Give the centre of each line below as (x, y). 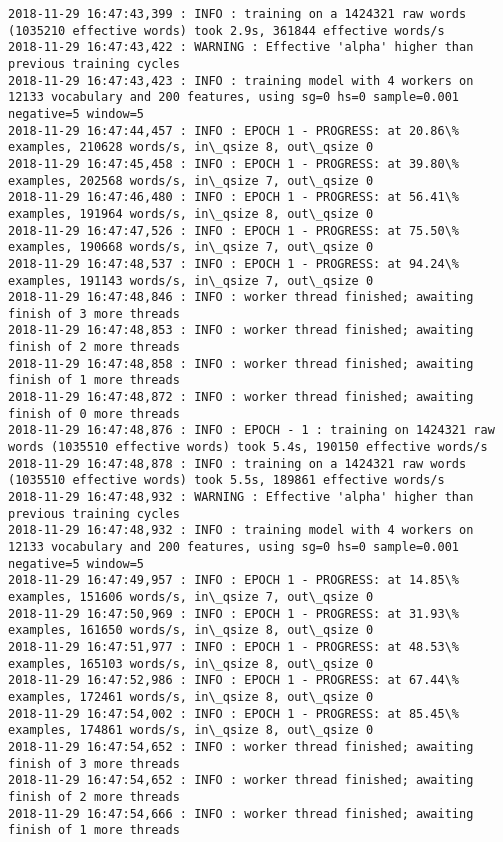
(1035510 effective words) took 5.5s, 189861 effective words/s (226, 480)
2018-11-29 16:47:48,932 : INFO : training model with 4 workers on (241, 530)
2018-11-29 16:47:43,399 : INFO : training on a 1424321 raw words (237, 14)
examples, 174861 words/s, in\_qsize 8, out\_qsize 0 (191, 730)
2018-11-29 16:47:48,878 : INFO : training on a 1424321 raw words (237, 463)
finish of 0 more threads (94, 413)
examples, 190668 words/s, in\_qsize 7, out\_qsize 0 (191, 247)
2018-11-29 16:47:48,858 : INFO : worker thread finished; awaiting (241, 363)
